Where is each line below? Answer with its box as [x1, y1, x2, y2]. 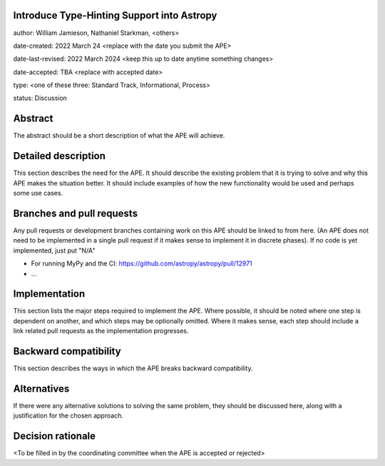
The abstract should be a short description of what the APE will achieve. [13, 131, 225, 140]
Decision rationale [13, 430, 96, 442]
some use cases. [13, 189, 63, 198]
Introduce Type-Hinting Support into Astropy [13, 9, 217, 21]
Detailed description [13, 150, 106, 162]
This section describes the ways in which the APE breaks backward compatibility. [13, 364, 253, 373]
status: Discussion [13, 93, 68, 103]
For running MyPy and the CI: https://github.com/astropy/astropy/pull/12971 [31, 259, 252, 268]
